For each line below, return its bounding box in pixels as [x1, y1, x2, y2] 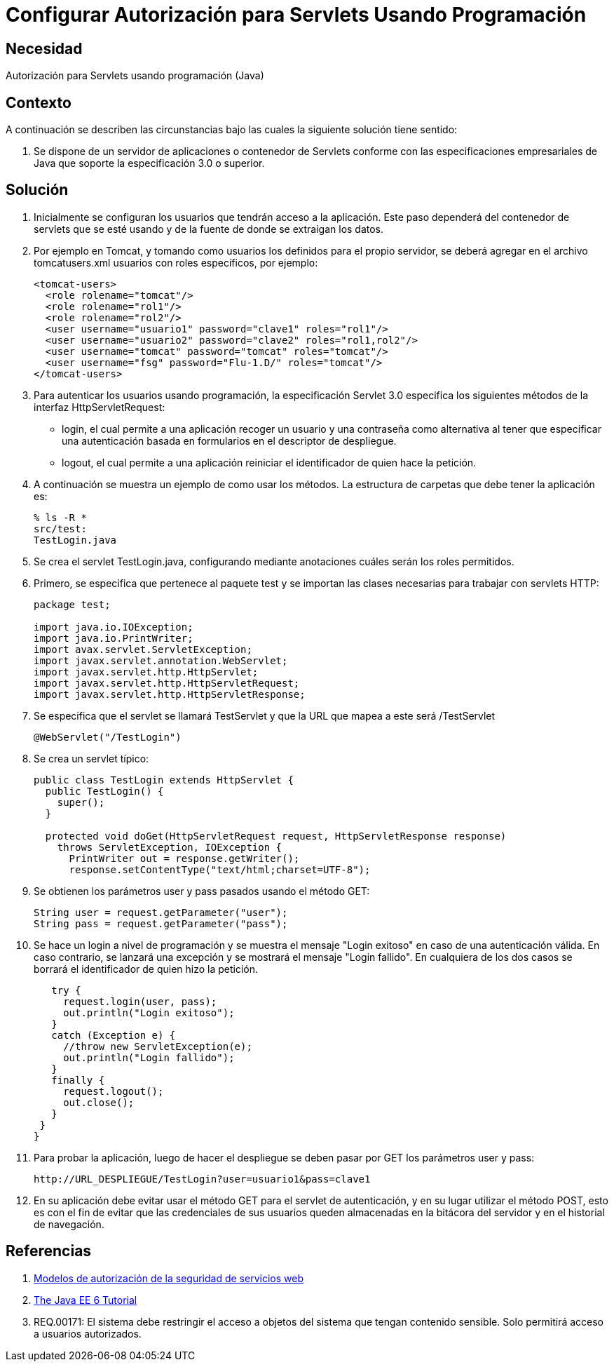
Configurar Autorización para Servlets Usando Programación [6, 3, 587, 27]
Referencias [6, 1242, 92, 1260]
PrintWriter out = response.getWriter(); [69, 852, 300, 864]
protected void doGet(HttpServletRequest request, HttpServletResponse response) [45, 830, 507, 842]
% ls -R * [34, 511, 87, 523]
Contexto [6, 93, 71, 112]
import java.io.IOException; [34, 621, 193, 633]
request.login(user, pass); [63, 995, 217, 1007]
